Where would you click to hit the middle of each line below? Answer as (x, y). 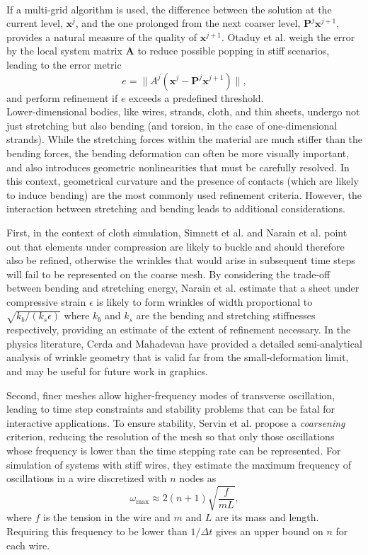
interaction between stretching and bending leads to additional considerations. (176, 208)
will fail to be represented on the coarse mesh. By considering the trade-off (168, 274)
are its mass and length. (267, 517)
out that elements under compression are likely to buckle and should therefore (176, 246)
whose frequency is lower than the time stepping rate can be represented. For (174, 450)
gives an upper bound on (269, 531)
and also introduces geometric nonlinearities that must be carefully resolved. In (178, 167)
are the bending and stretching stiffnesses (226, 315)
